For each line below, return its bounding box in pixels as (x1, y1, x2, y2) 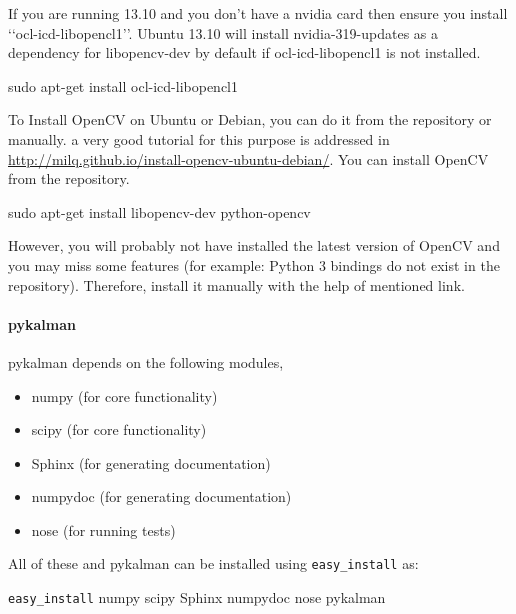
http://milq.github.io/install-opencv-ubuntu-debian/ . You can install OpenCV (8, 148, 489, 169)
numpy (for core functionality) (31, 385, 218, 406)
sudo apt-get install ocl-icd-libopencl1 (8, 75, 239, 96)
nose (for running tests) (31, 519, 176, 540)
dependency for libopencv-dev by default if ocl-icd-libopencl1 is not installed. (8, 42, 481, 63)
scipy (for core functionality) (31, 419, 207, 440)
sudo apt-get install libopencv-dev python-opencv (8, 201, 311, 222)
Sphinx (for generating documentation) (31, 452, 271, 473)
